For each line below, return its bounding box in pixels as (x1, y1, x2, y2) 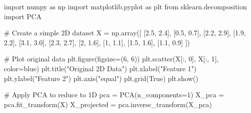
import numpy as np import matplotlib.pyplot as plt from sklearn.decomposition (4, 1, 247, 11)
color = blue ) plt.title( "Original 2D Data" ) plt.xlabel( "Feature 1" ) (4, 63, 197, 73)
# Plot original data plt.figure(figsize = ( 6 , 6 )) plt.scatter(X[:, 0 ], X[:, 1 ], (4, 54, 219, 64)
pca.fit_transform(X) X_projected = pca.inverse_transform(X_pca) (4, 99, 212, 109)
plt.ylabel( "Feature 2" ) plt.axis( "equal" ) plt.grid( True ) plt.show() (4, 73, 198, 83)
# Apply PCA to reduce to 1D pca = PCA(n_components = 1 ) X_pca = (4, 89, 224, 100)
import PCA (4, 11, 42, 21)
